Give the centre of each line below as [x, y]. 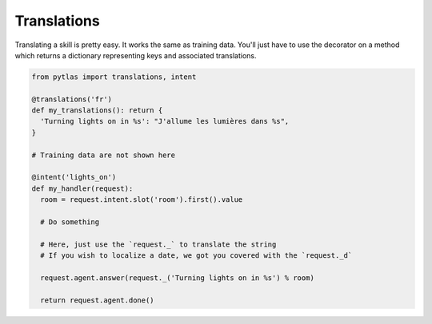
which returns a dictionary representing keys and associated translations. [136, 55]
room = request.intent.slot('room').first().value [142, 200]
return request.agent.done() [98, 300]
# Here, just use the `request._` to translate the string [158, 244]
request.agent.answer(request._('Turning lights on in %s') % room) [178, 278]
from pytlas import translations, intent [114, 77]
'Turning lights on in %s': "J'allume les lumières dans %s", [165, 121]
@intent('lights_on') [74, 177]
